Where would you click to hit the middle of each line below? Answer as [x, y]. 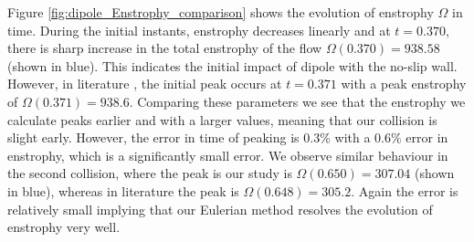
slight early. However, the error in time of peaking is [153, 137]
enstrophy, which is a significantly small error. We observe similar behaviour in [228, 155]
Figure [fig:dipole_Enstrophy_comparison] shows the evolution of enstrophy [221, 12]
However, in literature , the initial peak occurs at [145, 84]
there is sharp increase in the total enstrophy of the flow [165, 48]
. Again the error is [405, 190]
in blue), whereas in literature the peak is [123, 190]
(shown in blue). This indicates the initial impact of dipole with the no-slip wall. [232, 65]
